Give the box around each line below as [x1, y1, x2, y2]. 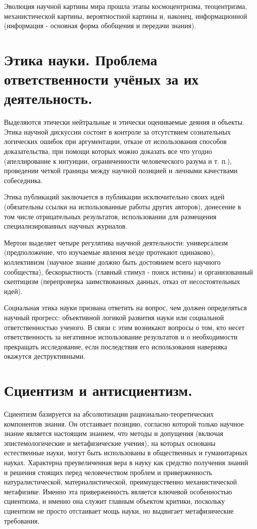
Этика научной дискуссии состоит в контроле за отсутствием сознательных [4, 126, 231, 137]
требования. [4, 515, 40, 526]
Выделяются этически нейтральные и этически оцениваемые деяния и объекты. [4, 117, 245, 127]
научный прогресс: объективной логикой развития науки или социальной [4, 312, 224, 322]
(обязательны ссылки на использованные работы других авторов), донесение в [4, 201, 241, 212]
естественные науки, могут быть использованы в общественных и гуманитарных [4, 447, 248, 458]
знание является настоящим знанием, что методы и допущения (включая [4, 428, 223, 438]
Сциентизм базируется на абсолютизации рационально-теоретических [4, 409, 214, 419]
